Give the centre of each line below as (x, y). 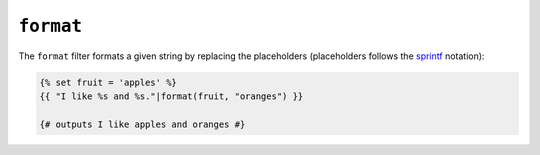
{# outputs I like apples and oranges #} (142, 124)
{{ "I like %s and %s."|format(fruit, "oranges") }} (171, 96)
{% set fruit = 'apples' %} (108, 82)
